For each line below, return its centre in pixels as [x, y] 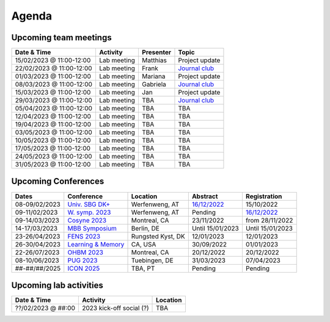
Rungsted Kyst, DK [158, 236]
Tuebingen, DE [152, 260]
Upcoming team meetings [62, 38]
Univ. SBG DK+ [89, 204]
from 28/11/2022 [269, 220]
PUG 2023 [82, 260]
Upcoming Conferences [58, 181]
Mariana [153, 76]
